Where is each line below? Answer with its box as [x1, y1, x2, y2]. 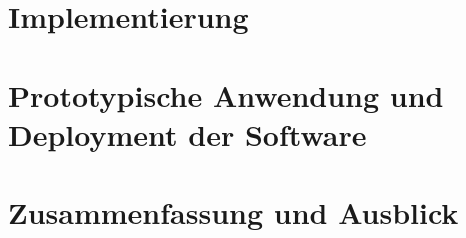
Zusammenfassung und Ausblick [8, 192, 459, 233]
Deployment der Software [8, 113, 367, 154]
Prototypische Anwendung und [8, 74, 444, 115]
